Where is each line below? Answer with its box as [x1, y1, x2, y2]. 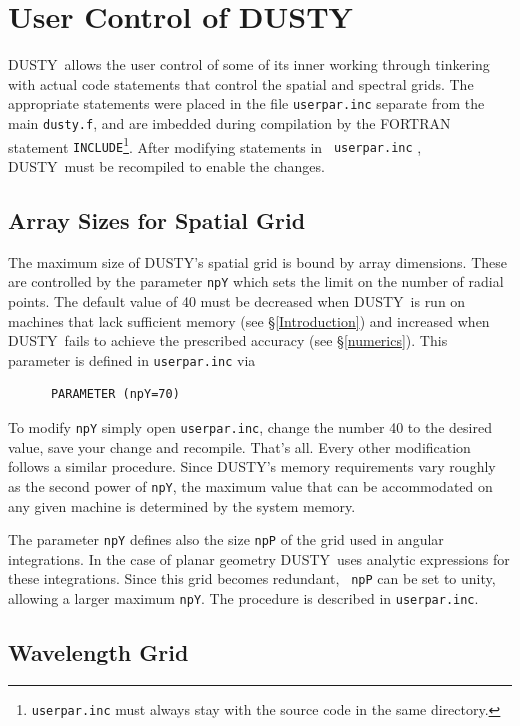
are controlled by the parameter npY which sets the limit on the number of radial [8, 271, 504, 292]
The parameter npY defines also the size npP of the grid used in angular [8, 529, 444, 550]
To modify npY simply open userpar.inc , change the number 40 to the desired [8, 417, 492, 438]
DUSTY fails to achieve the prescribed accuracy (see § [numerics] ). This [8, 330, 448, 351]
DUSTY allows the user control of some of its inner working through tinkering [8, 54, 490, 75]
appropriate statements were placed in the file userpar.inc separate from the [8, 93, 485, 114]
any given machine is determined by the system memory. [8, 495, 356, 516]
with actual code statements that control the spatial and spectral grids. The [8, 73, 474, 94]
